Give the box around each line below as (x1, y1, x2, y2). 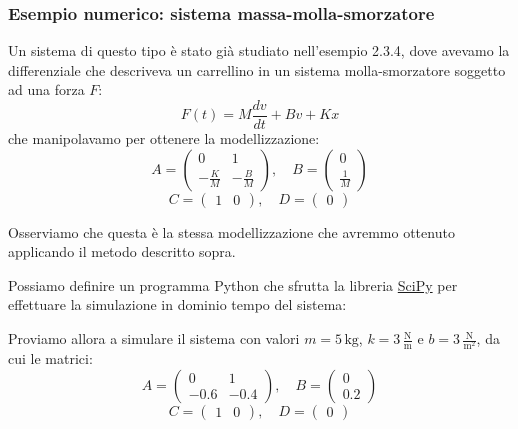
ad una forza (8, 79, 85, 100)
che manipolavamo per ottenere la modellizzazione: (8, 128, 320, 149)
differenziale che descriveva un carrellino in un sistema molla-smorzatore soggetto (8, 59, 506, 80)
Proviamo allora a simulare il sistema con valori (8, 328, 300, 349)
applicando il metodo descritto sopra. (8, 241, 236, 262)
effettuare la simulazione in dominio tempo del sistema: (8, 294, 347, 315)
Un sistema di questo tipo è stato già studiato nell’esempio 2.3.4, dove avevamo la (8, 40, 510, 61)
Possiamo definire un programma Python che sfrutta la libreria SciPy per (8, 274, 458, 295)
